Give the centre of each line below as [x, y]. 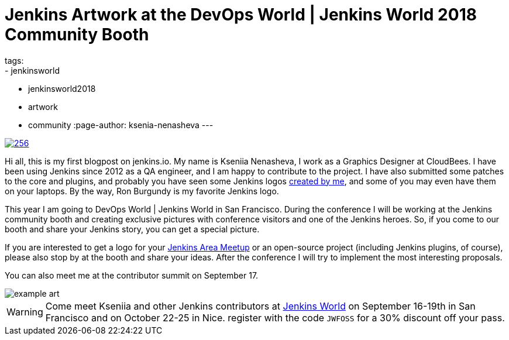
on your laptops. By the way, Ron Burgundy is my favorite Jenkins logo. [142, 191]
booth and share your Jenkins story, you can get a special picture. [132, 229]
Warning [25, 312]
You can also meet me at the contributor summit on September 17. [132, 275]
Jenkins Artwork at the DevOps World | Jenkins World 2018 [241, 15]
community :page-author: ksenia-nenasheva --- [121, 125]
